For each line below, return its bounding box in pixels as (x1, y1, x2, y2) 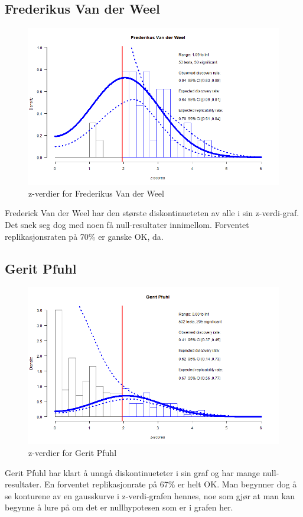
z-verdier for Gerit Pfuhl (28, 446, 117, 458)
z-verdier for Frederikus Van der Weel (28, 187, 164, 199)
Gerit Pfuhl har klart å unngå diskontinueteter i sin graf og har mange (5, 466, 260, 479)
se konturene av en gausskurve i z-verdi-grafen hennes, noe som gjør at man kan (5, 489, 295, 502)
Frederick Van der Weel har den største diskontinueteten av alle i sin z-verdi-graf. (5, 207, 299, 219)
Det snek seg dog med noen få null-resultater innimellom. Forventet (5, 218, 249, 230)
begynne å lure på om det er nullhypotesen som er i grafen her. (5, 501, 233, 513)
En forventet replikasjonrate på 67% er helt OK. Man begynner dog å (44, 478, 297, 490)
